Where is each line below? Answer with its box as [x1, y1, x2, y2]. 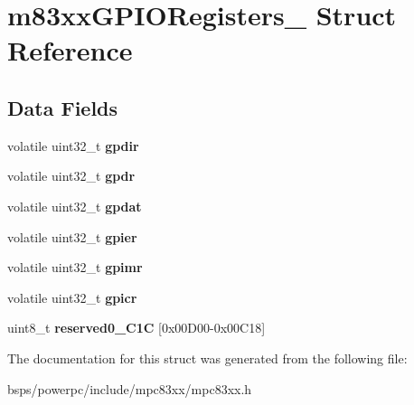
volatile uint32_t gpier [7, 227, 137, 246]
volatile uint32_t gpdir [7, 136, 139, 155]
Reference [7, 32, 133, 69]
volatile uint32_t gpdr [7, 166, 136, 185]
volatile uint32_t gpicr [7, 287, 137, 306]
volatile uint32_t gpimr [7, 258, 143, 277]
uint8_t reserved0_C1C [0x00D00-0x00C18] [7, 318, 266, 337]
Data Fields [7, 93, 118, 121]
